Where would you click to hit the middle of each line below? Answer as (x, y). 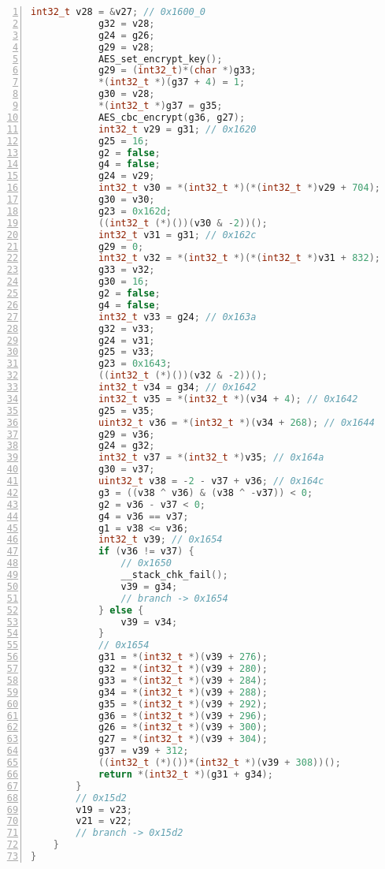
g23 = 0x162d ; (135, 211)
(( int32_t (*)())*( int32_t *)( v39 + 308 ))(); (219, 763)
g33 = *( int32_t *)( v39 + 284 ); (183, 680)
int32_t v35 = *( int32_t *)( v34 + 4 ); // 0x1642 (228, 399)
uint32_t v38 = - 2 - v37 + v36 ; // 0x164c (211, 481)
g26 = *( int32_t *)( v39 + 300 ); (183, 727)
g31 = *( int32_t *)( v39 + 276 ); (183, 657)
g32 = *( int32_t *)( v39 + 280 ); (183, 669)
